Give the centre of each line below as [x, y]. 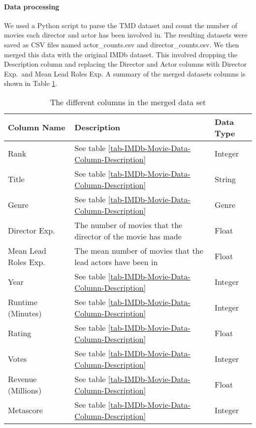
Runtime [23, 302]
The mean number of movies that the [139, 250]
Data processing [32, 6]
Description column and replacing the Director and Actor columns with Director [125, 64]
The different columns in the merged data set [128, 102]
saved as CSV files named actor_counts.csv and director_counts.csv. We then [122, 44]
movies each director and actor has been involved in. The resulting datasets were [126, 35]
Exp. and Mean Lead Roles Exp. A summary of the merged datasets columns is [125, 73]
